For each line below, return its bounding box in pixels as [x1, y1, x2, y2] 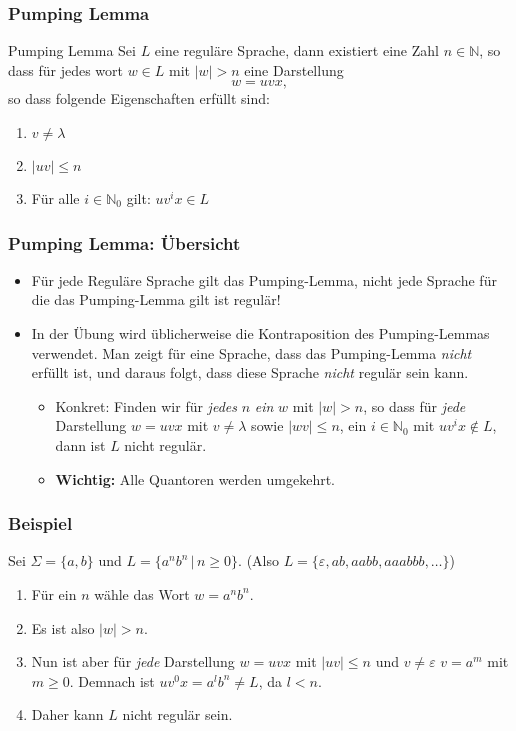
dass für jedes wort [8, 59, 124, 80]
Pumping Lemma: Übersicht [8, 230, 241, 255]
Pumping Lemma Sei [8, 40, 136, 61]
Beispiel [8, 511, 73, 536]
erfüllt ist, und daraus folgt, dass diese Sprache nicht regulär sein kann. [31, 362, 469, 383]
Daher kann [31, 704, 104, 725]
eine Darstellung [244, 59, 344, 80]
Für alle [31, 188, 80, 208]
